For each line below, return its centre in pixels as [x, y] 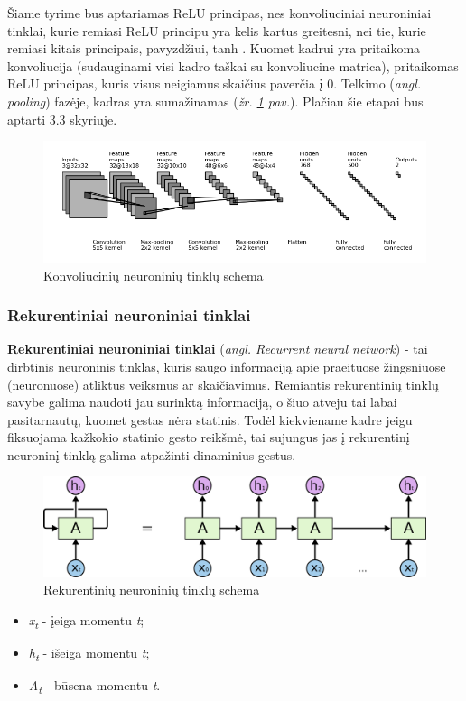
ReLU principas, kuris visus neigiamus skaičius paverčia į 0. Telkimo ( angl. [214, 83]
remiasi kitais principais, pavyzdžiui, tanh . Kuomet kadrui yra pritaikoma [214, 48]
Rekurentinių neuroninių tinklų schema [152, 590]
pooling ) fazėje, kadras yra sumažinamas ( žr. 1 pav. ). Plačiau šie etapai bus [215, 101]
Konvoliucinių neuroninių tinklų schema [154, 275]
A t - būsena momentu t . [94, 687]
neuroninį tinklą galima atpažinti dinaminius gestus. [152, 454]
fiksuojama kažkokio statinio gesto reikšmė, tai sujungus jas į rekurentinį [209, 437]
